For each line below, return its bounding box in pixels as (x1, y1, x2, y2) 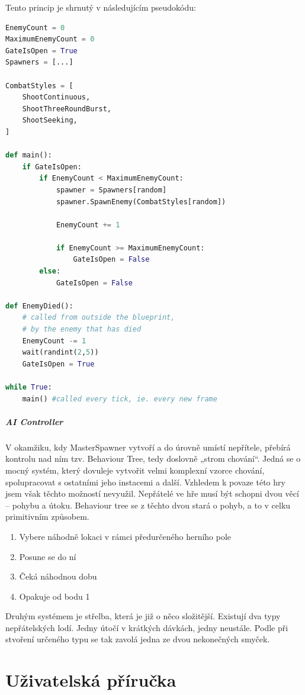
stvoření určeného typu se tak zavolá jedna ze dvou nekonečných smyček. (5, 633, 270, 645)
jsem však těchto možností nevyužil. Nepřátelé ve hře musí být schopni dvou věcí (5, 487, 299, 500)
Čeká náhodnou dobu (19, 570, 97, 583)
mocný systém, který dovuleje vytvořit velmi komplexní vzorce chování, (5, 464, 265, 476)
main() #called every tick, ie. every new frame (22, 394, 217, 403)
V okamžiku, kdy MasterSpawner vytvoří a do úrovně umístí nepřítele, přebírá (5, 440, 291, 453)
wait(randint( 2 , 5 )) (22, 348, 99, 357)
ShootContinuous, (22, 93, 91, 102)
